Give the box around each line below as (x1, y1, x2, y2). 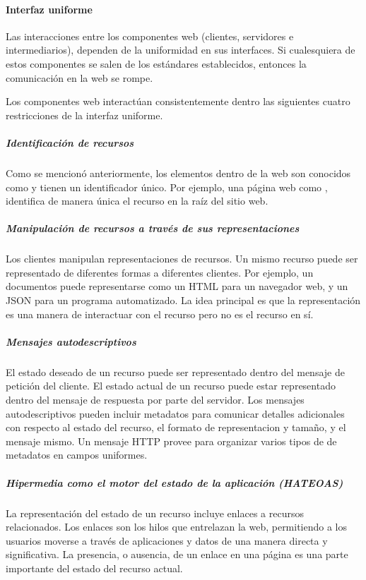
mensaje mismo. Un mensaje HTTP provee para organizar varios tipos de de (6, 433, 337, 448)
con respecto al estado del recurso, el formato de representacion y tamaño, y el (6, 420, 346, 435)
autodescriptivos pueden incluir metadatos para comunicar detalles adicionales (6, 406, 345, 421)
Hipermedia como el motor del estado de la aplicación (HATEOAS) (6, 475, 343, 490)
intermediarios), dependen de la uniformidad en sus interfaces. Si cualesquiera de (6, 42, 355, 57)
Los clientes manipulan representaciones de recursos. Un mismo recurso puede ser (6, 251, 358, 266)
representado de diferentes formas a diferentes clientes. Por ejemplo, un (6, 265, 314, 279)
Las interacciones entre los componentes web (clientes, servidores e (6, 28, 294, 43)
